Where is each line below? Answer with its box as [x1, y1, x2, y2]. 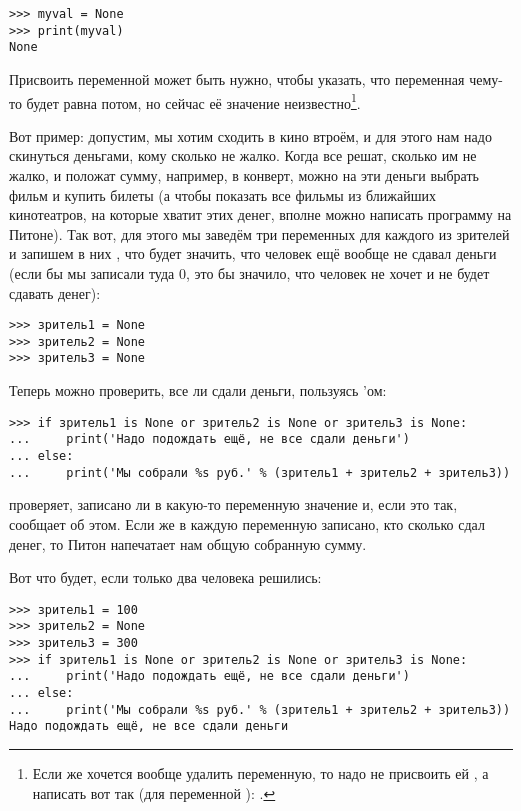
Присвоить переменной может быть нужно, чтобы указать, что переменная [9, 68, 465, 89]
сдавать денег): [9, 282, 101, 303]
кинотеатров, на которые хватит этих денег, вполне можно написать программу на [9, 204, 512, 225]
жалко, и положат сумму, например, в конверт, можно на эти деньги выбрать [9, 165, 479, 185]
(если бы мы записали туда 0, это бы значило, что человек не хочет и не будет [9, 262, 490, 283]
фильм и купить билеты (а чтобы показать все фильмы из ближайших [9, 184, 436, 205]
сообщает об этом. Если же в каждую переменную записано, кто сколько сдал [9, 513, 485, 534]
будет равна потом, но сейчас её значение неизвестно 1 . [26, 89, 361, 113]
